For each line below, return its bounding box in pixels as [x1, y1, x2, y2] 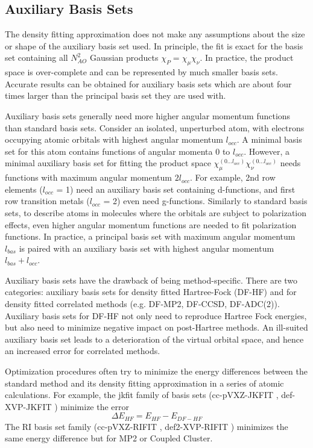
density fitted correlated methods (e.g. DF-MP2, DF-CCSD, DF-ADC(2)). [5, 297, 280, 310]
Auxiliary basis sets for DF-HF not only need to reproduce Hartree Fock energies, [5, 309, 307, 322]
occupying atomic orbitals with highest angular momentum [5, 133, 223, 146]
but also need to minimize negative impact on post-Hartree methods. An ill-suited [5, 321, 308, 334]
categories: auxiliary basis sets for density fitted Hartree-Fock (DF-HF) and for [5, 285, 297, 298]
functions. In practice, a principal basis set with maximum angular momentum [5, 230, 296, 243]
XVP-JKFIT [5, 400, 52, 412]
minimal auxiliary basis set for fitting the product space [5, 157, 211, 169]
